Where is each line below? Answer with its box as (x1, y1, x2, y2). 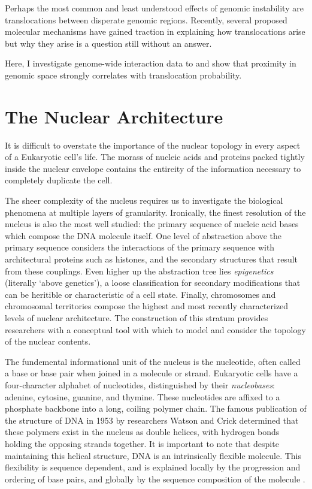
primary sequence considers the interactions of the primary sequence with (5, 241, 275, 253)
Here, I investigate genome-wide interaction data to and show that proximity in (5, 57, 296, 70)
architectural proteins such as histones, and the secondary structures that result (5, 253, 298, 265)
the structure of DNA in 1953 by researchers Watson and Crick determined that (5, 413, 299, 426)
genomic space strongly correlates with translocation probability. (5, 68, 242, 81)
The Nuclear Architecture (5, 104, 223, 128)
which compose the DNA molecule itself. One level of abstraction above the (5, 229, 282, 242)
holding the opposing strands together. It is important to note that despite (5, 437, 279, 449)
